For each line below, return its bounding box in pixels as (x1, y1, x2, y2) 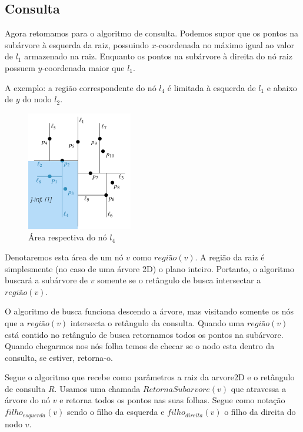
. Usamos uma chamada (54, 382, 141, 394)
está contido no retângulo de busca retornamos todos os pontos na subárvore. (5, 328, 284, 340)
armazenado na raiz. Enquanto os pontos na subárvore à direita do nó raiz (24, 50, 292, 62)
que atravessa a (231, 382, 287, 394)
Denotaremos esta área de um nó (5, 250, 124, 263)
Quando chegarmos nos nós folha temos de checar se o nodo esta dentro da (5, 340, 275, 352)
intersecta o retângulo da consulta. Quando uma (70, 316, 245, 329)
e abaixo (267, 81, 297, 93)
